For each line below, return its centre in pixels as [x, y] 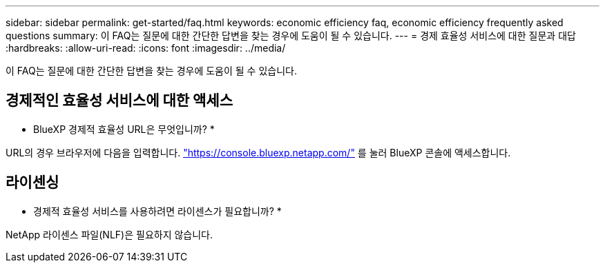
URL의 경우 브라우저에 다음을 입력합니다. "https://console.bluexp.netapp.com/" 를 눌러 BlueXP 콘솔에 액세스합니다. [258, 152]
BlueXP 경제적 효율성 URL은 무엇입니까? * [124, 129]
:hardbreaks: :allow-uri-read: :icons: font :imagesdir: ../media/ [146, 48]
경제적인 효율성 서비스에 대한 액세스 [119, 101]
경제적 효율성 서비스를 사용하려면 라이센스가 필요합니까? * [157, 211]
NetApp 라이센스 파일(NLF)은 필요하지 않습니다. [109, 234]
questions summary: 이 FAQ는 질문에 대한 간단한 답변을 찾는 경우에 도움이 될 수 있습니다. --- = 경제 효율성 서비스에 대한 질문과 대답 [291, 35]
